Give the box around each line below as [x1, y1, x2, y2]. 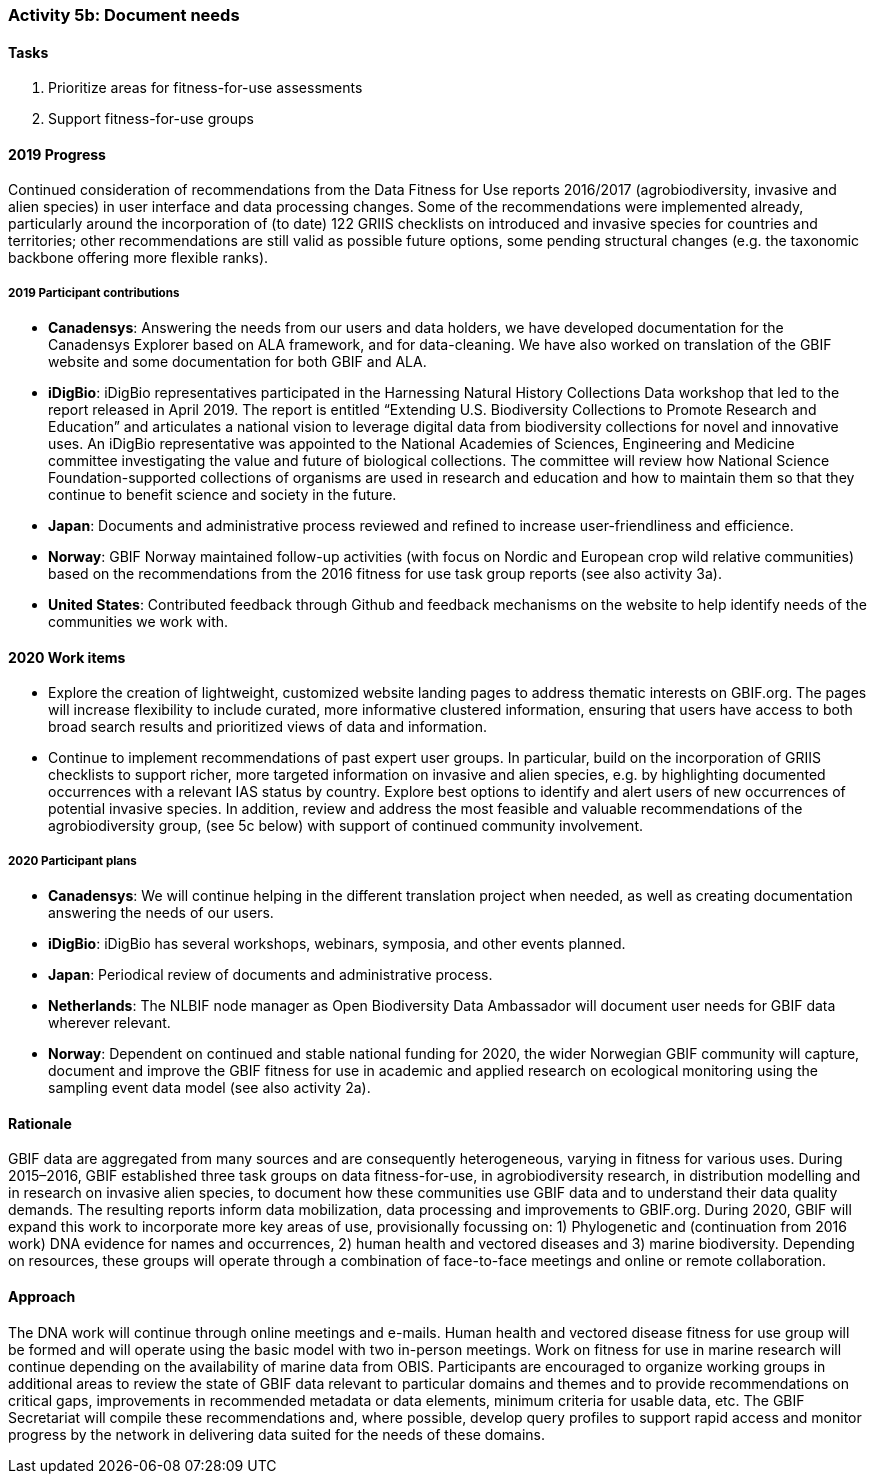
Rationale [8, 1114, 72, 1132]
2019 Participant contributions [8, 285, 180, 300]
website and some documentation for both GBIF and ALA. [48, 353, 427, 371]
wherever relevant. [48, 1014, 171, 1032]
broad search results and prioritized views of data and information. [48, 718, 488, 736]
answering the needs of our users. [48, 904, 274, 922]
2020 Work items [8, 648, 126, 666]
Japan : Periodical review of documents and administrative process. [48, 966, 493, 984]
